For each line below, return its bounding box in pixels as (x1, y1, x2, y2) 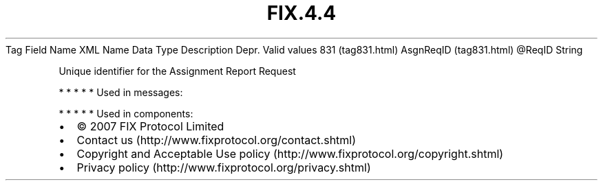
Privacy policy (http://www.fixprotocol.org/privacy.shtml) (76, 160, 371, 174)
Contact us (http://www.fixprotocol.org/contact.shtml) (76, 132, 357, 147)
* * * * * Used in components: (59, 107, 193, 119)
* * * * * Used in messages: (59, 86, 183, 98)
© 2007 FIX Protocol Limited (76, 119, 224, 133)
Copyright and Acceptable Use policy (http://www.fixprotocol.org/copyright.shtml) (76, 146, 504, 161)
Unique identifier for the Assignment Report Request (59, 65, 296, 77)
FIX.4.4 (266, 1, 337, 25)
